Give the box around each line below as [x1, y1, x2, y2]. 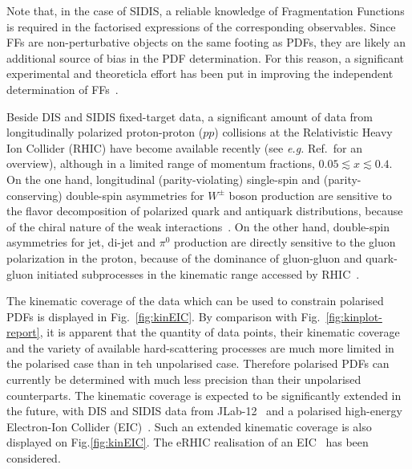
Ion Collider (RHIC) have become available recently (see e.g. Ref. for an [6, 139, 362, 156]
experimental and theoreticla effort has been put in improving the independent [6, 65, 394, 82]
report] [6, 324, 40, 341]
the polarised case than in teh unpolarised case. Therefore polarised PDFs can [6, 355, 390, 372]
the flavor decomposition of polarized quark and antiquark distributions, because [6, 202, 403, 219]
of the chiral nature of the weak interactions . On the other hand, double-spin [6, 218, 390, 234]
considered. [6, 450, 61, 467]
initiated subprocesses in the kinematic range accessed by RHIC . [37, 265, 360, 282]
